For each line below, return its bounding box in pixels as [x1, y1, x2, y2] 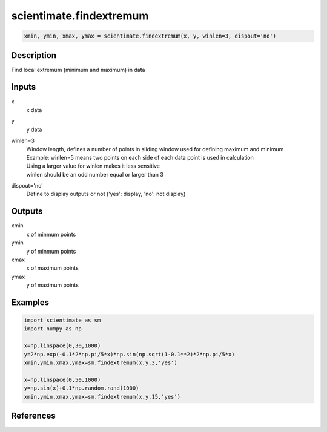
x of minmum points [26, 231, 76, 238]
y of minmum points [26, 247, 76, 255]
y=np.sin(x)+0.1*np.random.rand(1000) [24, 385, 139, 391]
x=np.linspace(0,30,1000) [24, 342, 101, 349]
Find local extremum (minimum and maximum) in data [11, 66, 145, 73]
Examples [11, 297, 50, 307]
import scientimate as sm [24, 317, 101, 324]
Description [11, 50, 57, 61]
